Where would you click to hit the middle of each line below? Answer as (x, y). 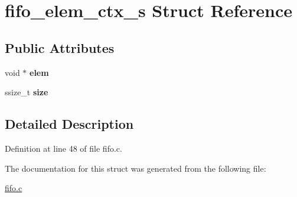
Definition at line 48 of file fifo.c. (63, 148)
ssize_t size (27, 92)
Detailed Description (69, 124)
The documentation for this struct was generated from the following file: (136, 168)
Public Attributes (60, 47)
